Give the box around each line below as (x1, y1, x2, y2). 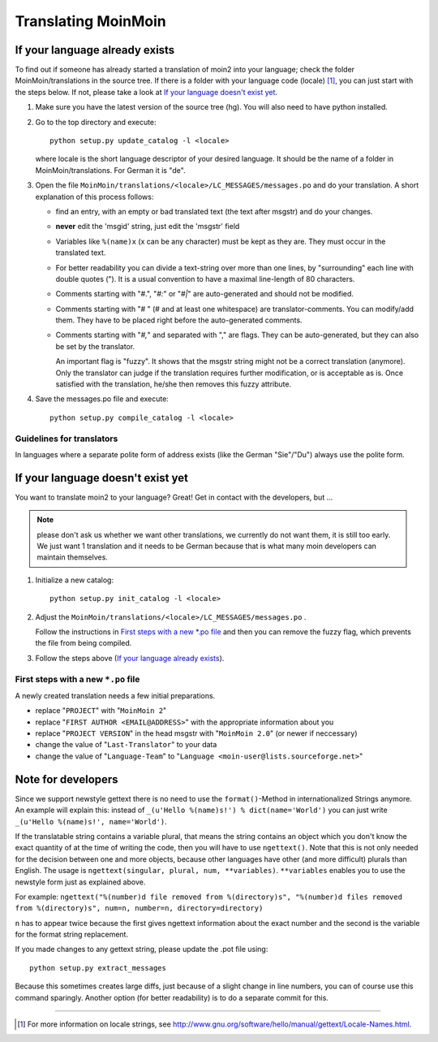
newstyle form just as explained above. (15, 877, 146, 887)
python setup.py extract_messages (29, 963, 166, 972)
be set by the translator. (55, 341, 135, 351)
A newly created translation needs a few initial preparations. (15, 690, 216, 700)
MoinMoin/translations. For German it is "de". (35, 165, 186, 175)
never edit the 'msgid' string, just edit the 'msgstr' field (55, 222, 240, 231)
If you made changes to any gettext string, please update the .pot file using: (15, 945, 268, 954)
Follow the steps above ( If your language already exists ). (35, 653, 225, 663)
